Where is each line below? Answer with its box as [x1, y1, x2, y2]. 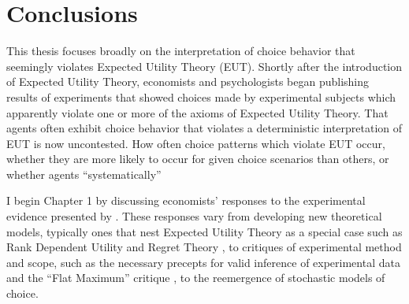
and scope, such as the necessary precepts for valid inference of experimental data [6, 254, 400, 270]
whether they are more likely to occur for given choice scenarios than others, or [6, 150, 389, 167]
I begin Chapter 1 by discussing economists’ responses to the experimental [6, 192, 366, 209]
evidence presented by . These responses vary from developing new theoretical [6, 208, 382, 224]
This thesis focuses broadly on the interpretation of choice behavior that [6, 43, 355, 59]
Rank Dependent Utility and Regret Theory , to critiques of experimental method [6, 239, 402, 255]
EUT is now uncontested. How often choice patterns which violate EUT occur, [6, 135, 385, 151]
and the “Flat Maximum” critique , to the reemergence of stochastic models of [6, 269, 385, 286]
